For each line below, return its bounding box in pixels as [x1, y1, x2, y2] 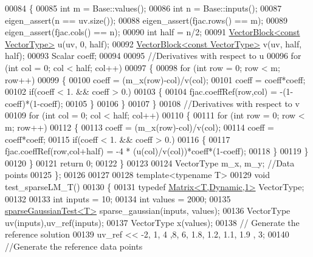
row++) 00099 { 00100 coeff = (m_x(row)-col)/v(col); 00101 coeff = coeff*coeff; [5, 73, 306, 86]
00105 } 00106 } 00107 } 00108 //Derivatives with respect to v [66, 97, 300, 109]
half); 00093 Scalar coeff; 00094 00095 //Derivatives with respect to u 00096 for [5, 49, 301, 62]
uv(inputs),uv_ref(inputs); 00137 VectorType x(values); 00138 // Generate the [5, 216, 300, 228]
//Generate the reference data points [5, 239, 143, 252]
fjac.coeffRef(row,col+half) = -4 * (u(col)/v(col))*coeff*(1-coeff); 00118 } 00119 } [5, 145, 309, 157]
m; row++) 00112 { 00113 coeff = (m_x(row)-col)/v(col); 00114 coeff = [5, 120, 274, 133]
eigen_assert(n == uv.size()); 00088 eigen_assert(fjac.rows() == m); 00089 [5, 13, 287, 26]
